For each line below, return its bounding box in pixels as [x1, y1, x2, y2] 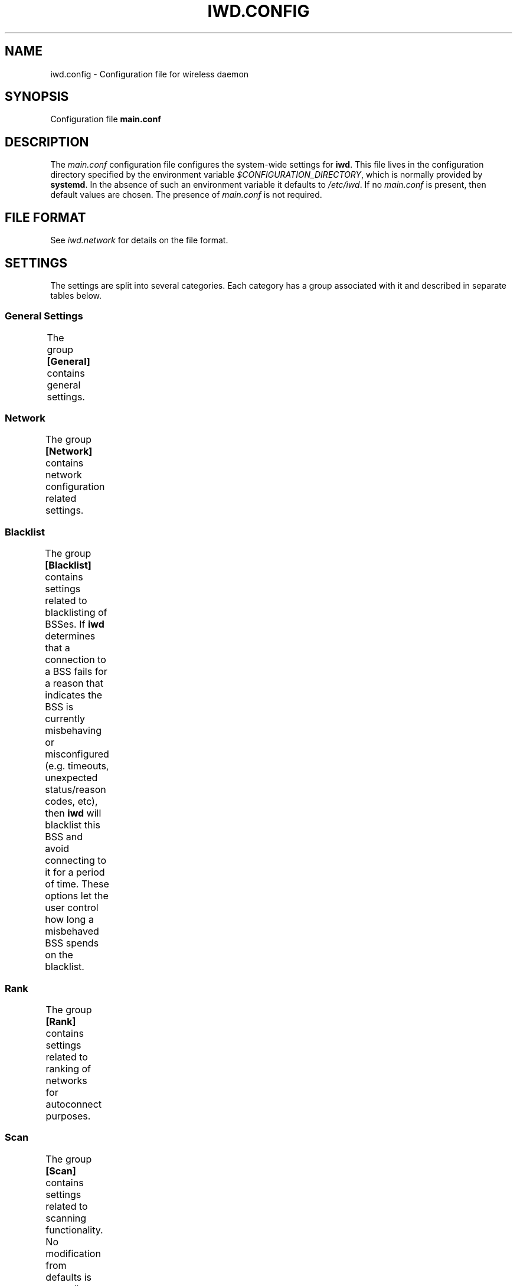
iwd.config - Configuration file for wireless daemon [50, 68, 249, 79]
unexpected [45, 772, 98, 784]
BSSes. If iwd [45, 618, 104, 631]
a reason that [45, 677, 103, 690]
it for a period [45, 866, 105, 879]
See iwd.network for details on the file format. [50, 235, 228, 246]
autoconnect [45, 1098, 102, 1110]
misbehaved [45, 925, 99, 938]
